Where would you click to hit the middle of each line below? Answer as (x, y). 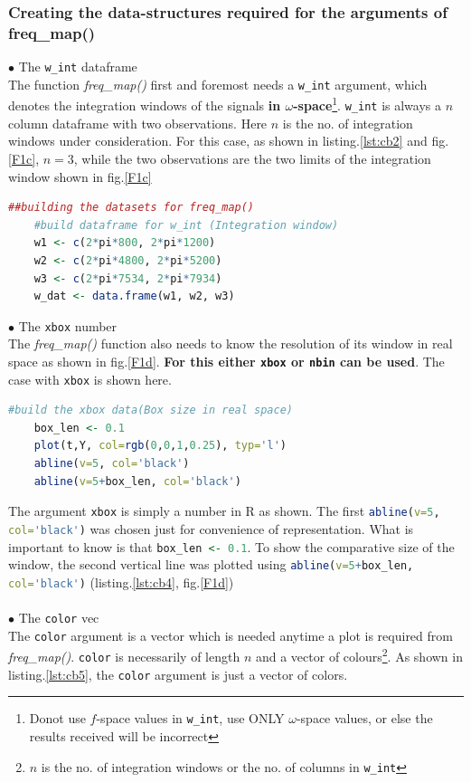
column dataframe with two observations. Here (138, 123)
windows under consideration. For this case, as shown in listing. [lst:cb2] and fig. (229, 141)
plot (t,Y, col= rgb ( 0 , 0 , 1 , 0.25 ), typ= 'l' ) (160, 446)
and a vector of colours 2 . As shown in (359, 655)
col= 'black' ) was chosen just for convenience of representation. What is (211, 528)
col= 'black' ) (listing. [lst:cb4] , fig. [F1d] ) (121, 582)
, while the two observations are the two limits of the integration (252, 158)
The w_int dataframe (78, 67)
